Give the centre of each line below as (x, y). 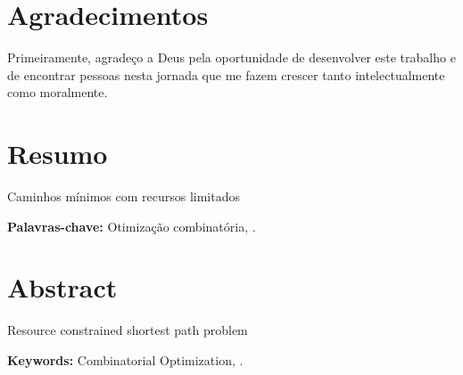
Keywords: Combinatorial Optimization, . (125, 359)
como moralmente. (58, 92)
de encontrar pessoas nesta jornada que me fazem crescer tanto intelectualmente (226, 74)
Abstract (62, 287)
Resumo (58, 154)
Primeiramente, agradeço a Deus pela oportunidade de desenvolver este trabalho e (231, 57)
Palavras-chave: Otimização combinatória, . (132, 226)
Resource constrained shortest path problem (128, 330)
